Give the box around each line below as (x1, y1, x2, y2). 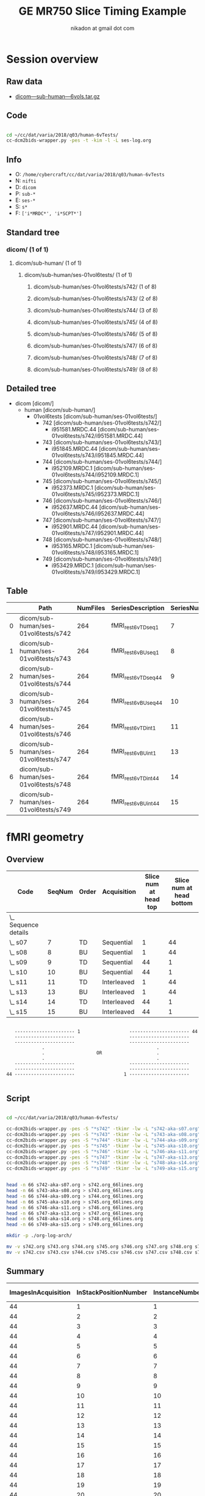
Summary (6, 1266, 45, 1276)
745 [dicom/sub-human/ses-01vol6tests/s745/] (42, 477, 162, 484)
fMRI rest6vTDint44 (110, 772, 160, 782)
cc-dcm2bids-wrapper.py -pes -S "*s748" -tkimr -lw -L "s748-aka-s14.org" (6, 1160, 201, 1166)
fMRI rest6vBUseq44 (110, 697, 163, 707)
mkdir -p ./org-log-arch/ (6, 1232, 72, 1239)
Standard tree (6, 227, 60, 237)
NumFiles (77, 604, 106, 613)
